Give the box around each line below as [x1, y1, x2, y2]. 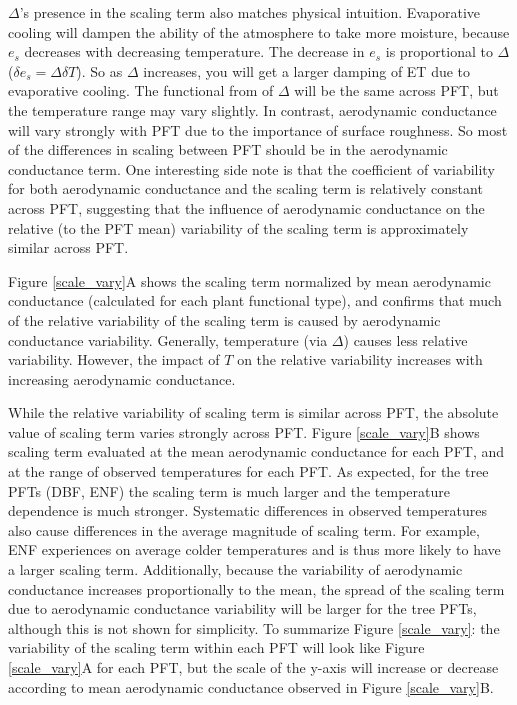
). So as [76, 60, 123, 81]
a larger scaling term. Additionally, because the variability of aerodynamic [8, 559, 463, 580]
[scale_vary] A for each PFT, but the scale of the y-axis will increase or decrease [8, 657, 499, 677]
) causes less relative [343, 329, 468, 350]
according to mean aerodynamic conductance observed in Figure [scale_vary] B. [8, 676, 494, 697]
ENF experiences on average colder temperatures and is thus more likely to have [8, 539, 501, 560]
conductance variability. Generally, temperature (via [8, 329, 328, 350]
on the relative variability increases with [237, 349, 483, 370]
